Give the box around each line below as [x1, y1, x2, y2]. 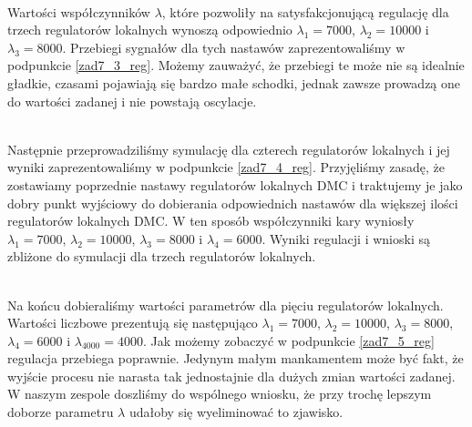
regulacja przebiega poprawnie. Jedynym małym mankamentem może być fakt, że [7, 349, 464, 368]
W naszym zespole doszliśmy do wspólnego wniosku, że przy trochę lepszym [7, 384, 432, 403]
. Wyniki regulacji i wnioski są [262, 229, 430, 248]
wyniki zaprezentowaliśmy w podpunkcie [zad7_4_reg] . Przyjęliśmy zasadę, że [7, 158, 446, 177]
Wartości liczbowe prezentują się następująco [7, 313, 258, 332]
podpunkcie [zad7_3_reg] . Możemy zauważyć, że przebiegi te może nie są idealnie [7, 56, 465, 75]
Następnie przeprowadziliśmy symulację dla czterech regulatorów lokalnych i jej [7, 139, 450, 158]
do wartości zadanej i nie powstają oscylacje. [7, 91, 257, 110]
